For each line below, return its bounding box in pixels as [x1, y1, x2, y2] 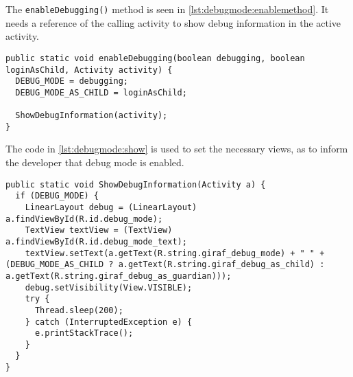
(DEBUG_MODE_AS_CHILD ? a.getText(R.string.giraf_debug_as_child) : [5, 260, 325, 270]
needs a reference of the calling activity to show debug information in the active [5, 15, 341, 30]
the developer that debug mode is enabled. [5, 155, 184, 170]
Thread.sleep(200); [34, 305, 123, 315]
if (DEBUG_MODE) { [15, 191, 99, 201]
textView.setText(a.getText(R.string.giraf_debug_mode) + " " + [25, 248, 325, 258]
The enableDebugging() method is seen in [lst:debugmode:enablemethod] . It [5, 2, 329, 16]
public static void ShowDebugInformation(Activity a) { [5, 179, 266, 190]
